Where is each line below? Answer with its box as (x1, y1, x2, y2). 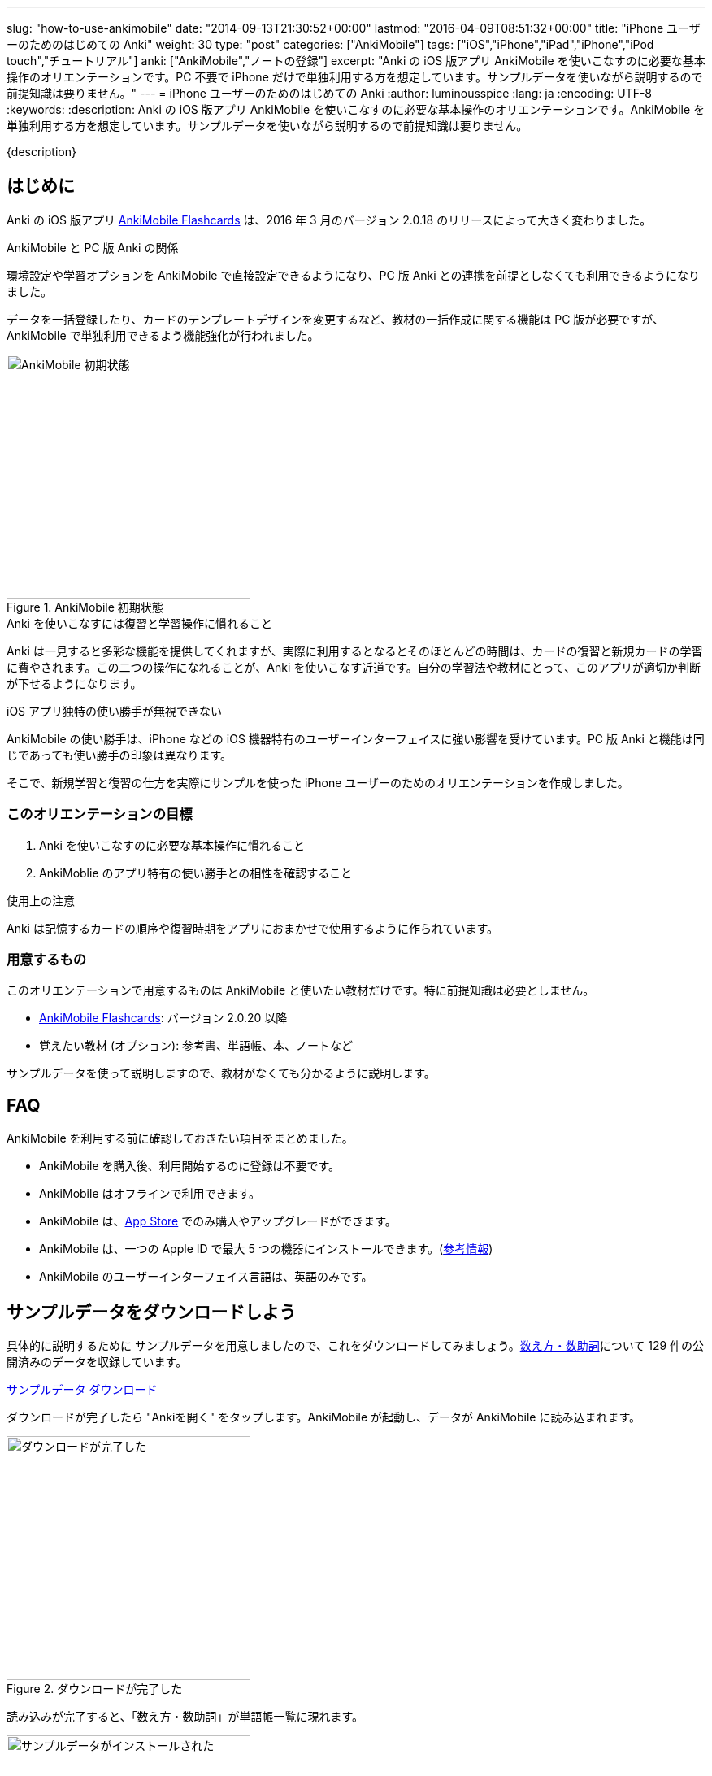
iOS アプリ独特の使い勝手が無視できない (7, 703, 223, 718)
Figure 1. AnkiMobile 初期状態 (7, 599, 163, 614)
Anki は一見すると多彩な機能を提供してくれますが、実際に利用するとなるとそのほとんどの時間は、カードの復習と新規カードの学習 (7, 643, 703, 658)
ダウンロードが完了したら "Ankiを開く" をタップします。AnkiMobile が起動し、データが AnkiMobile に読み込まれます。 (7, 1410, 641, 1425)
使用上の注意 (7, 893, 75, 908)
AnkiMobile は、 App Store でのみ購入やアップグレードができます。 (39, 1214, 397, 1229)
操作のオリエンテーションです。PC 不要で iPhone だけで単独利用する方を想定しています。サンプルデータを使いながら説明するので (7, 70, 703, 84)
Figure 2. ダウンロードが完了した (7, 1682, 183, 1696)
